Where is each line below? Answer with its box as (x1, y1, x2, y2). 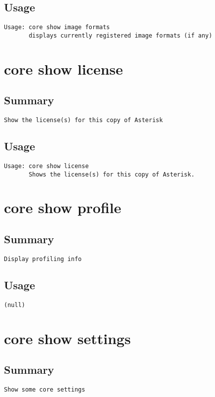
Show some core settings (4, 386, 85, 393)
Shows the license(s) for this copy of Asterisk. (29, 171, 195, 178)
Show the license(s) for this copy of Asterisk (4, 117, 163, 124)
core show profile (4, 197, 121, 218)
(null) (4, 301, 25, 309)
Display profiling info (4, 255, 82, 263)
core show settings (4, 328, 131, 348)
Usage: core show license (4, 162, 89, 170)
